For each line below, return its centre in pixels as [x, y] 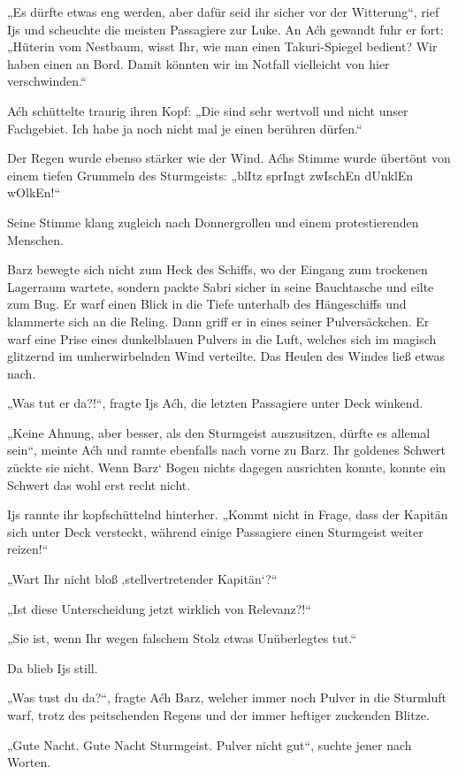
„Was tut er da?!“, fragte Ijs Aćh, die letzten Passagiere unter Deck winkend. [215, 403]
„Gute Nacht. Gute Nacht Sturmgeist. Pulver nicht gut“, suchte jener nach [210, 744]
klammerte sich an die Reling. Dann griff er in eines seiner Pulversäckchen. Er [218, 321]
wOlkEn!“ [34, 192]
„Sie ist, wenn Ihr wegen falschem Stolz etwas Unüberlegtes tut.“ [182, 638]
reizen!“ [28, 549]
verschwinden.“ [47, 81]
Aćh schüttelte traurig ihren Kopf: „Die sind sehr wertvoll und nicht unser [208, 110]
